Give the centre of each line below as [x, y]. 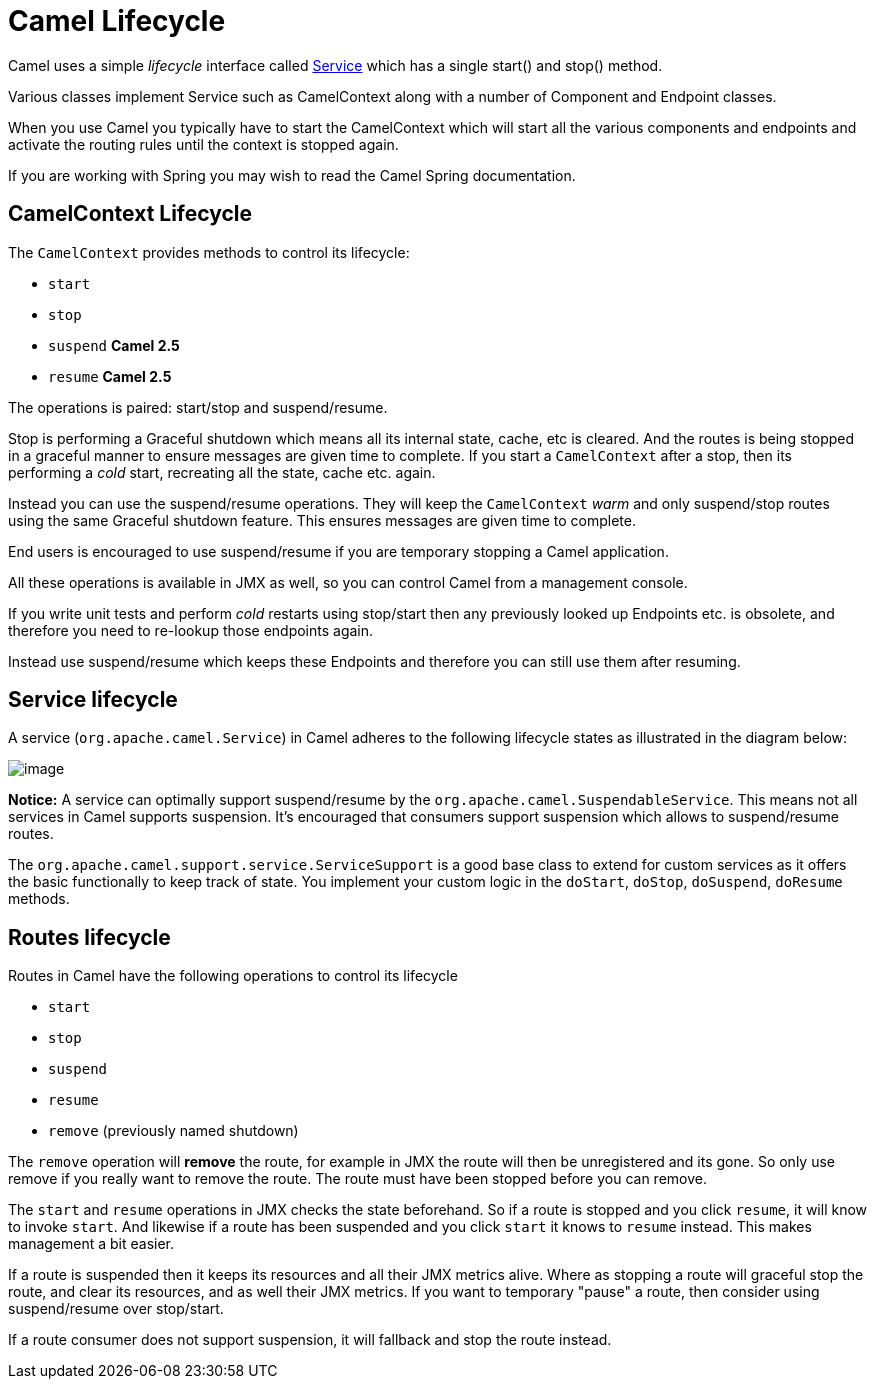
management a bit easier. [91, 1244]
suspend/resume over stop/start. [116, 1309]
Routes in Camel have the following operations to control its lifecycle [233, 976]
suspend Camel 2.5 [114, 345]
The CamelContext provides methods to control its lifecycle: [209, 252]
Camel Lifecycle [117, 21]
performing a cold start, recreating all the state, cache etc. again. [222, 472]
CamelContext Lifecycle [130, 214]
